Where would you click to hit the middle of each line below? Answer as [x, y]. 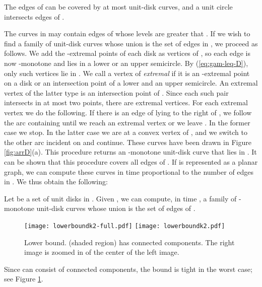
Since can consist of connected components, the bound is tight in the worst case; [128, 269]
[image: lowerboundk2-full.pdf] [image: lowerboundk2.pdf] [125, 226]
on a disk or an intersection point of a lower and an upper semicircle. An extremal [131, 83]
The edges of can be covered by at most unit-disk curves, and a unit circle [118, 7]
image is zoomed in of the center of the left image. [102, 252]
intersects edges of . [34, 16]
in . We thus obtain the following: [56, 182]
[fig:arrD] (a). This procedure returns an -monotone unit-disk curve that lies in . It [130, 152]
